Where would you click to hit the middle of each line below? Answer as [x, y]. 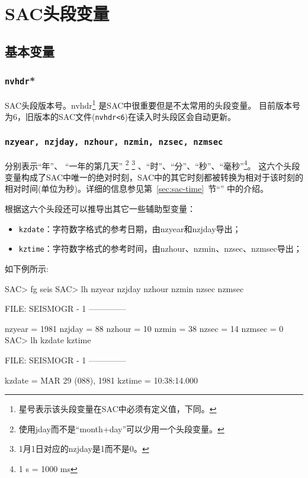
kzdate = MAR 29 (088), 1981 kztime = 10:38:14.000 [102, 380]
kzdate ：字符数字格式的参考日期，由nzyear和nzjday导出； [130, 228]
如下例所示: [27, 268]
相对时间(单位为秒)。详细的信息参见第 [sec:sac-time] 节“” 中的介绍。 [137, 189]
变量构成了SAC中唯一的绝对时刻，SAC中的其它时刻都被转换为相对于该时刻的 [154, 177]
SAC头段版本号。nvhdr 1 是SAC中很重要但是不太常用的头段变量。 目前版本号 [153, 104]
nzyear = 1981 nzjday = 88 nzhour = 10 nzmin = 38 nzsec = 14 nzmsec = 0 [144, 328]
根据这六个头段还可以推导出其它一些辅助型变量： [100, 209]
